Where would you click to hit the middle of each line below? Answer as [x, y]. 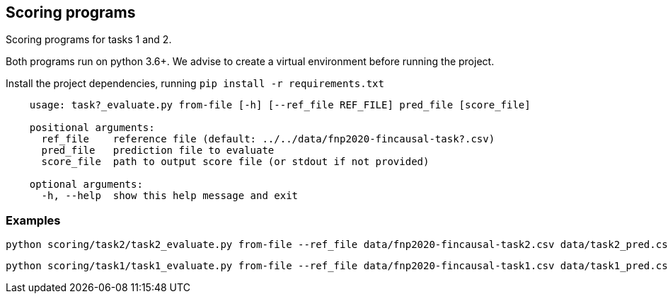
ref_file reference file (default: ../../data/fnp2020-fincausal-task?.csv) [268, 139]
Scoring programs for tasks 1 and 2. [89, 40]
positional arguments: [92, 128]
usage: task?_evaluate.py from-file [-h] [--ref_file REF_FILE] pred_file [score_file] [280, 105]
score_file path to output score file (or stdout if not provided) [235, 162]
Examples [33, 220]
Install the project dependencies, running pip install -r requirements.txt [195, 84]
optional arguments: [86, 185]
